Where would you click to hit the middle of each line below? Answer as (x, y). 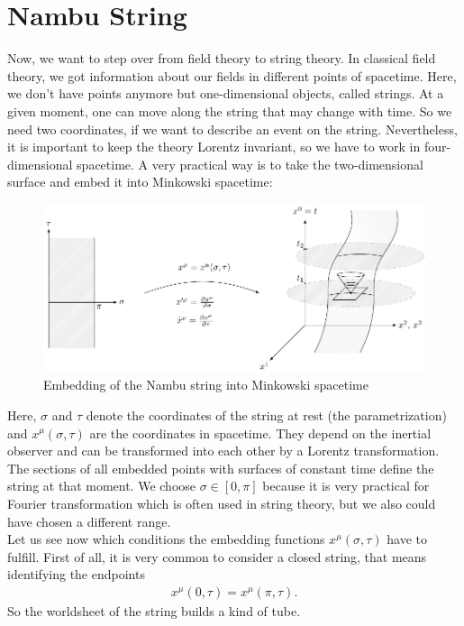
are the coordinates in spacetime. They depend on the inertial (260, 433)
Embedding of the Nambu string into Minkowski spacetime (206, 385)
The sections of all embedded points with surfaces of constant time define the (221, 468)
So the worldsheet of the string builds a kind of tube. (154, 610)
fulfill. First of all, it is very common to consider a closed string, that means (217, 556)
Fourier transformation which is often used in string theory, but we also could (222, 503)
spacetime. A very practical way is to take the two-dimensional (250, 164)
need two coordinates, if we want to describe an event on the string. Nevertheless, (232, 129)
